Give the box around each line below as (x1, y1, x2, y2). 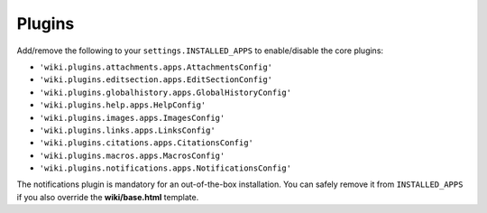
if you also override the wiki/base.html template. (16, 191, 199, 202)
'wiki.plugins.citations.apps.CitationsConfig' (39, 138, 254, 148)
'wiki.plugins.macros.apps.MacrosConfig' (39, 150, 225, 161)
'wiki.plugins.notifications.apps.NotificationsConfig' (39, 163, 292, 173)
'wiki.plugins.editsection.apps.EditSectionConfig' (39, 75, 273, 85)
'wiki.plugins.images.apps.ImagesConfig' (39, 113, 225, 123)
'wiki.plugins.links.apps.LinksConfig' (39, 125, 216, 135)
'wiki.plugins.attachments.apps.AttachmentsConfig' (39, 61, 273, 72)
